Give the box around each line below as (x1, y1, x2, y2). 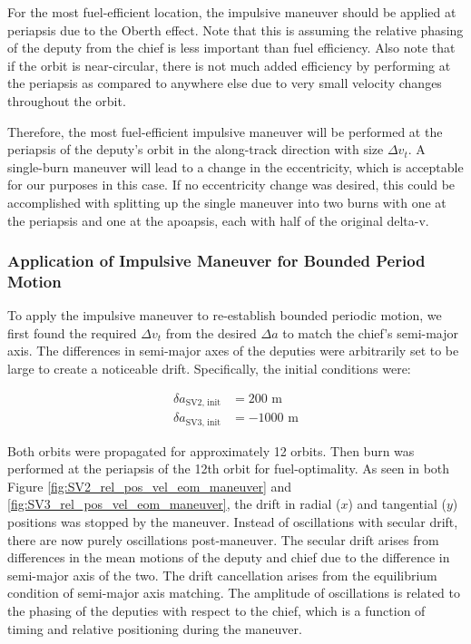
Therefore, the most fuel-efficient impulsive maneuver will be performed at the (7, 122, 443, 141)
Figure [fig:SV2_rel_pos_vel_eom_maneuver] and (7, 476, 292, 495)
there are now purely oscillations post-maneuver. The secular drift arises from (7, 530, 439, 549)
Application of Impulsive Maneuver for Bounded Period (7, 249, 426, 272)
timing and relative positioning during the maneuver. (7, 619, 302, 638)
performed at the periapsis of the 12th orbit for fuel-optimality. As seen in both (7, 459, 450, 478)
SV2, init (185, 398, 221, 408)
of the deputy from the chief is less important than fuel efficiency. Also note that (7, 38, 456, 57)
